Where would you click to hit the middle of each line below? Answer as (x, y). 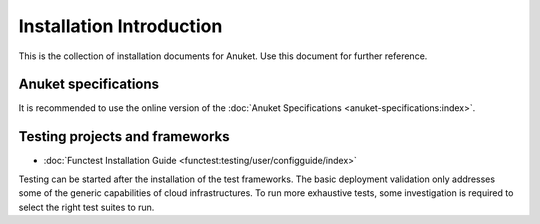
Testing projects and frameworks (124, 136)
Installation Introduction (120, 26)
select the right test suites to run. (86, 207)
